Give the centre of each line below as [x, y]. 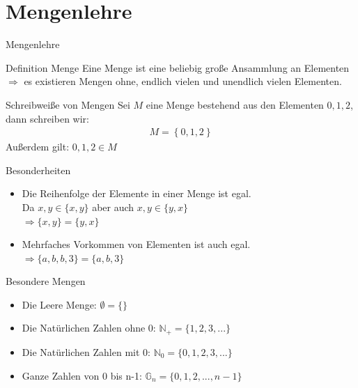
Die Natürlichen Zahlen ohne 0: [89, 328]
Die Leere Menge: [59, 304]
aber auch [113, 207]
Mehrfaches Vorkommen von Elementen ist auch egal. [136, 244]
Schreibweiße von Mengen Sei [68, 104]
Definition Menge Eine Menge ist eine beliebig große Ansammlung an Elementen [178, 67]
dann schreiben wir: [47, 118]
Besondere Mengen [46, 281]
